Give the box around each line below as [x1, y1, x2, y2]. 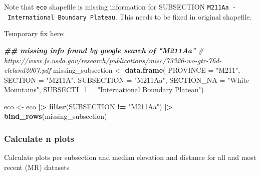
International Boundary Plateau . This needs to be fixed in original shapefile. [8, 11, 252, 22]
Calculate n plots [4, 132, 74, 144]
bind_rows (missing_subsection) [4, 111, 107, 121]
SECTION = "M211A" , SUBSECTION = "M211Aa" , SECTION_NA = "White [4, 74, 249, 85]
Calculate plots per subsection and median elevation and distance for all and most [4, 152, 256, 162]
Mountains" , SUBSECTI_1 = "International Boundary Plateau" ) [4, 84, 204, 95]
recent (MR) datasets [4, 161, 70, 172]
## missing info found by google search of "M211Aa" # [4, 45, 204, 55]
